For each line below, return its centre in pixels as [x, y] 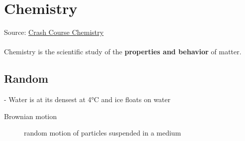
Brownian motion [31, 116]
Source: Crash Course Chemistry [54, 32]
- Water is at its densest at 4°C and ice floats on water [87, 99]
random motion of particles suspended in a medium [103, 133]
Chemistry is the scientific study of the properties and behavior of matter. [123, 52]
